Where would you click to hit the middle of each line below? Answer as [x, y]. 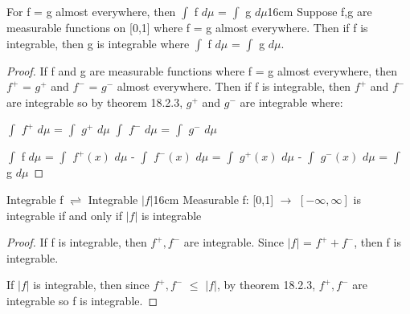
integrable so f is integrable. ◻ [82, 300]
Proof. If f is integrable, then [77, 242]
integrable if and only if [64, 215]
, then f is [377, 242]
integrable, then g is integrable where [98, 43]
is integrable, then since [91, 285]
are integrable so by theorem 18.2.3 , [95, 102]
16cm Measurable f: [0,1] [213, 199]
